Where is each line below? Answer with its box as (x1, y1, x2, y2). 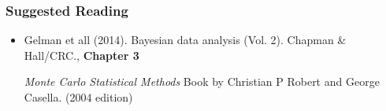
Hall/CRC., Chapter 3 (24, 46, 139, 63)
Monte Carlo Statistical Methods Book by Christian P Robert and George (24, 73, 380, 90)
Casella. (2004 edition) (24, 89, 133, 105)
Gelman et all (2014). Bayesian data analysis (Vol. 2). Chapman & (24, 31, 347, 48)
